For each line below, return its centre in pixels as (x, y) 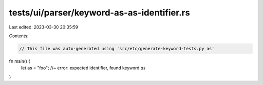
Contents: (19, 36)
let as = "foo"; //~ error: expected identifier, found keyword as (83, 68)
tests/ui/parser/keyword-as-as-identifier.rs (99, 13)
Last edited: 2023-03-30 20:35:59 (44, 27)
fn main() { (20, 61)
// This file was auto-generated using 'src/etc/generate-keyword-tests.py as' (117, 49)
